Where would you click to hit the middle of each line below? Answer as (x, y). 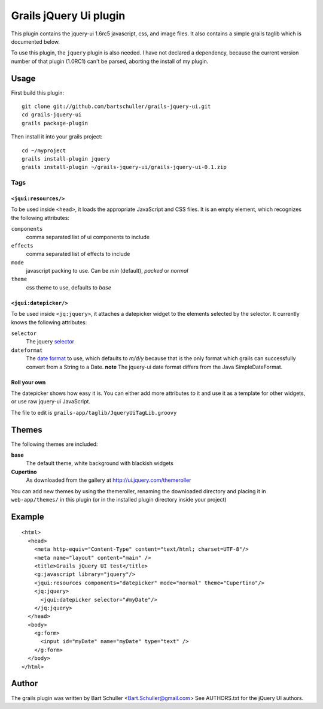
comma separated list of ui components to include (88, 237)
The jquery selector (50, 342)
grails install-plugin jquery (66, 159)
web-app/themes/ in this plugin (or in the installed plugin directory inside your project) (119, 499)
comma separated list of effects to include (78, 254)
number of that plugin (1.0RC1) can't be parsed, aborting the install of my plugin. (110, 61)
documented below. (35, 41)
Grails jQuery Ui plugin (68, 16)
